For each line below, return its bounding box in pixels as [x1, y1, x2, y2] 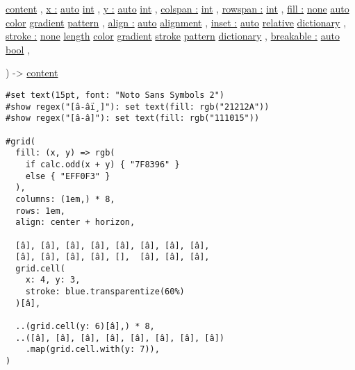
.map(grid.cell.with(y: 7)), [25, 344, 160, 355]
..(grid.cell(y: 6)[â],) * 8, [15, 321, 155, 332]
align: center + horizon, [15, 217, 135, 228]
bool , [6, 42, 31, 56]
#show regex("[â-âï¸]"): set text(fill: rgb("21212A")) [6, 101, 270, 112]
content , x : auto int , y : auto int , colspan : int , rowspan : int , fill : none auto [6, 1, 349, 15]
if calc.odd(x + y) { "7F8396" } [25, 159, 180, 169]
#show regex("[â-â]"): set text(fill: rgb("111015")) [6, 113, 260, 124]
